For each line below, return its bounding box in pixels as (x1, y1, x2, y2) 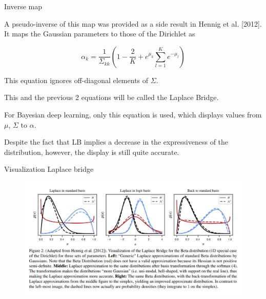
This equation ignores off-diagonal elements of (4, 74, 149, 85)
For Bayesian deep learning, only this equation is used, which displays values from (4, 109, 262, 119)
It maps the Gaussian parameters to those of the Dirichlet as (4, 28, 195, 39)
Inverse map (4, 1, 42, 11)
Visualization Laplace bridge (4, 164, 94, 174)
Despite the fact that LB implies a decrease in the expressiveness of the (4, 136, 229, 147)
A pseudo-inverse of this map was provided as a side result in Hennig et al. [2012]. (4, 18, 262, 29)
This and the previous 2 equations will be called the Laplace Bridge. (4, 92, 219, 103)
